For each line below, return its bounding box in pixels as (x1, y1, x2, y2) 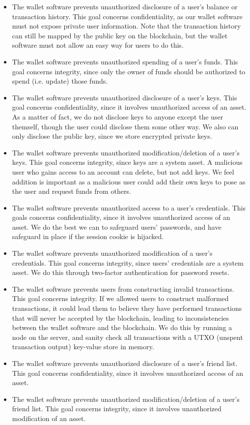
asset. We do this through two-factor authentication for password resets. (12, 267, 229, 277)
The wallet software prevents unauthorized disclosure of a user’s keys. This (12, 92, 237, 102)
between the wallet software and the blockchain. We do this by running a (12, 322, 232, 333)
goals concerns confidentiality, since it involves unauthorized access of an (12, 212, 230, 222)
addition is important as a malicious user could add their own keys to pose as (12, 176, 246, 186)
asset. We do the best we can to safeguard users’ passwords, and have (12, 221, 222, 232)
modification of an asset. (12, 413, 86, 423)
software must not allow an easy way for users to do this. (12, 40, 184, 50)
